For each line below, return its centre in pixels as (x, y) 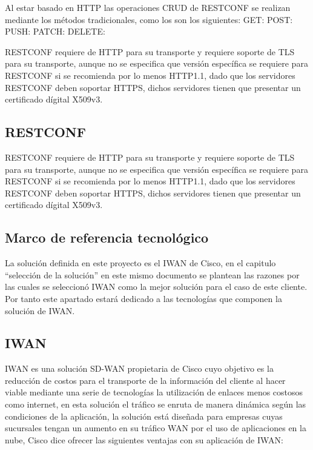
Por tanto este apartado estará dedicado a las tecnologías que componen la (143, 298)
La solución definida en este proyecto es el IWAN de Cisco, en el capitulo (140, 263)
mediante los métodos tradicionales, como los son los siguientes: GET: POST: (149, 19)
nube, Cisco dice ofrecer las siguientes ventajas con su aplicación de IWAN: (144, 439)
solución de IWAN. (40, 310)
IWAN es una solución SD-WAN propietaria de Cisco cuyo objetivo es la (139, 368)
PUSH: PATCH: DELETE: (55, 31)
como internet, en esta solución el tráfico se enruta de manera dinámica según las (156, 404)
